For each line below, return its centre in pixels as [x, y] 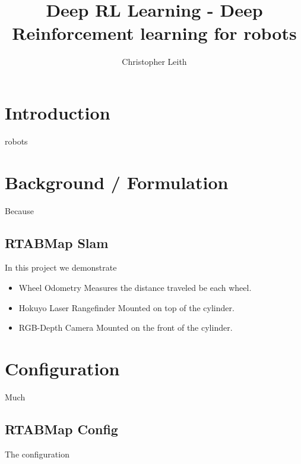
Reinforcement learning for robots [154, 33]
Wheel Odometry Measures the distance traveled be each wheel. [135, 287]
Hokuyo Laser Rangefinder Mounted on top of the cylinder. [126, 307]
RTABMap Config [61, 429]
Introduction [58, 112]
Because [19, 210]
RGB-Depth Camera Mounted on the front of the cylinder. [126, 327]
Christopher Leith [154, 62]
